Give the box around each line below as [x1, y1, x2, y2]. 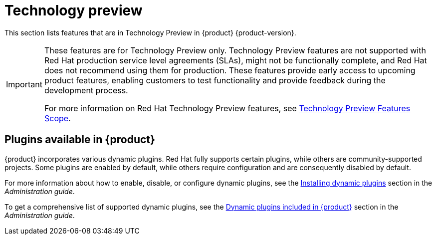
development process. [44, 85, 128, 95]
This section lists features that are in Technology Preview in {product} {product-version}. [4, 28, 296, 37]
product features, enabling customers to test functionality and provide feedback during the [44, 75, 386, 85]
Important [6, 79, 42, 89]
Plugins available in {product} [4, 133, 155, 146]
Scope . [44, 113, 71, 123]
